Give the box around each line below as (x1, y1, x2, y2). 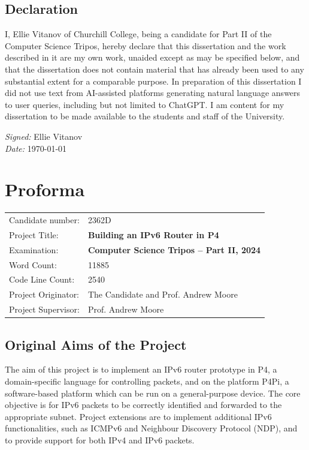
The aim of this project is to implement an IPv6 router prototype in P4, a (5, 363, 277, 376)
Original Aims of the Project (5, 335, 187, 353)
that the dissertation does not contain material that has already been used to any (5, 62, 304, 75)
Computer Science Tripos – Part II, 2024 (87, 243, 261, 256)
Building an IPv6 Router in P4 (87, 228, 219, 241)
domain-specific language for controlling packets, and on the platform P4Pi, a (5, 374, 289, 387)
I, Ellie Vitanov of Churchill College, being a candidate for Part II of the (5, 28, 272, 40)
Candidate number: (9, 214, 80, 226)
